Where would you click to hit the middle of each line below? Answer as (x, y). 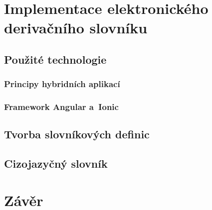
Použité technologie (55, 59)
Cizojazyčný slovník (56, 163)
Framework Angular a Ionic (61, 107)
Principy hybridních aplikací (62, 84)
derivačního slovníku (76, 28)
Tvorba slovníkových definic (77, 134)
